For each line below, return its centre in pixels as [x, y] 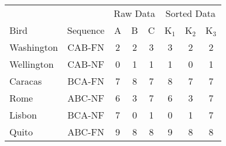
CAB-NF [86, 64]
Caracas [26, 81]
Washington [34, 47]
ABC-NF [86, 98]
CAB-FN [86, 47]
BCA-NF [86, 115]
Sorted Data [191, 13]
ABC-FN [86, 132]
